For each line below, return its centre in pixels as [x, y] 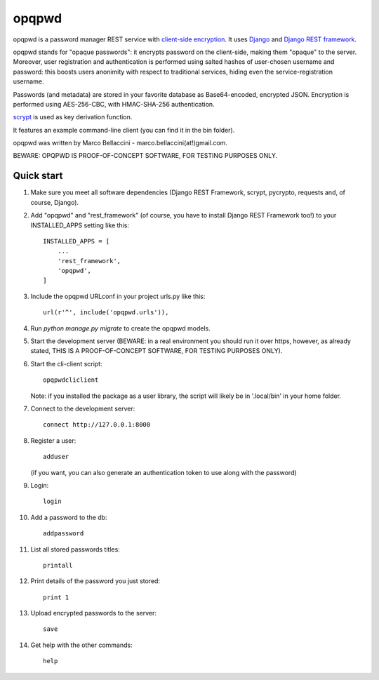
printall [58, 565]
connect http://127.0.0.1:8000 [97, 425]
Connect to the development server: [83, 408]
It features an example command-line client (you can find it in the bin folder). [124, 130]
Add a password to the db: [69, 517]
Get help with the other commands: [81, 645]
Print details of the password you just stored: [95, 581]
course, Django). [55, 202]
